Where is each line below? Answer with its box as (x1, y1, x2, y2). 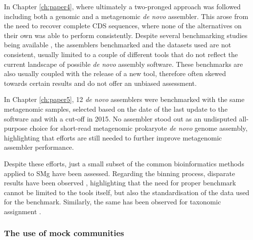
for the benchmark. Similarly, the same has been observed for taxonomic (4, 197, 221, 207)
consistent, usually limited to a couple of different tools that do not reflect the (4, 49, 238, 59)
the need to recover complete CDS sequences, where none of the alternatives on (4, 20, 242, 31)
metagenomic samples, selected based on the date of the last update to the (4, 103, 228, 114)
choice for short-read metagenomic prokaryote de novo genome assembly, (29, 123, 248, 133)
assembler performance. (4, 142, 74, 152)
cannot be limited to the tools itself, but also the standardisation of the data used (4, 187, 250, 197)
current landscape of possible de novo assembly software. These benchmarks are (4, 59, 243, 69)
